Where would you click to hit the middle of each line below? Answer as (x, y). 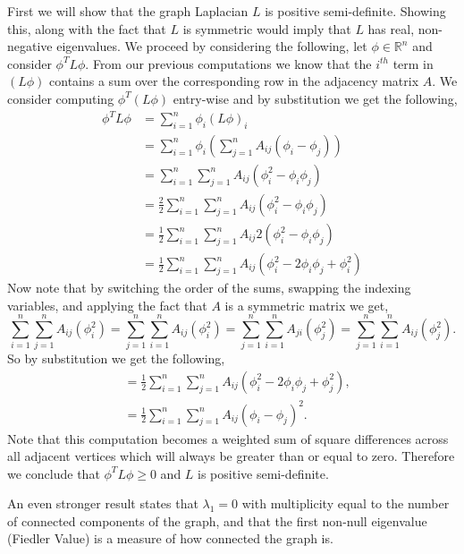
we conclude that (54, 473)
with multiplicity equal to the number (346, 503)
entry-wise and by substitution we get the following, (315, 98)
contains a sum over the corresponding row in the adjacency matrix (234, 81)
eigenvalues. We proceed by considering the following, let (212, 46)
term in (413, 63)
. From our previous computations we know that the (228, 63)
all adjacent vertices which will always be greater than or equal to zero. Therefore (231, 456)
